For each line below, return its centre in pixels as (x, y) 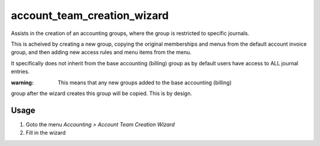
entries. (20, 72)
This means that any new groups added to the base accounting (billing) (145, 82)
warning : (22, 82)
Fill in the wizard (46, 133)
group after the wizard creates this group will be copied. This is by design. (102, 93)
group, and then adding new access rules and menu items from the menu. (101, 52)
